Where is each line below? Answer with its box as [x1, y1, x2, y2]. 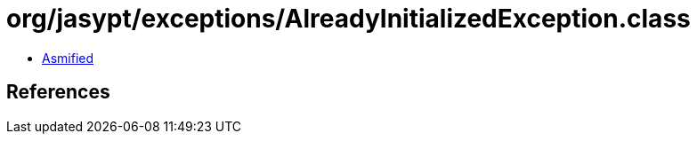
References [6, 81, 110, 104]
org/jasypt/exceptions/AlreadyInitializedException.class [6, 4, 691, 34]
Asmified [42, 50, 94, 66]
